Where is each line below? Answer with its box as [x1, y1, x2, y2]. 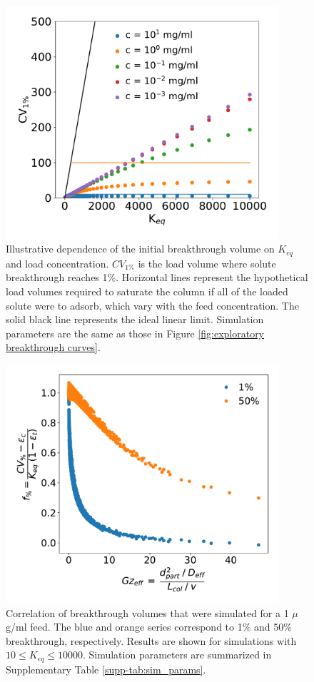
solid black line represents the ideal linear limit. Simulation [6, 312, 264, 327]
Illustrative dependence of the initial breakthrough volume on [6, 241, 275, 256]
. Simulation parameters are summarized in [82, 647, 272, 662]
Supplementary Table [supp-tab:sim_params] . [6, 661, 206, 676]
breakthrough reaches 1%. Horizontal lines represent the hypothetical [6, 270, 308, 285]
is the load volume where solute [138, 255, 276, 270]
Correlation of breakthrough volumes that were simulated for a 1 [6, 605, 289, 620]
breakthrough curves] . [6, 340, 101, 355]
